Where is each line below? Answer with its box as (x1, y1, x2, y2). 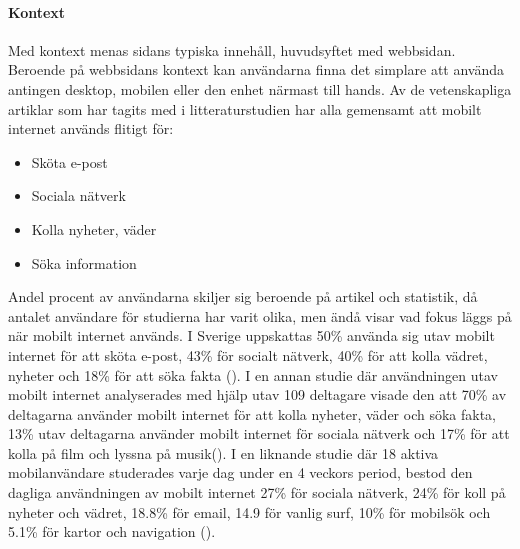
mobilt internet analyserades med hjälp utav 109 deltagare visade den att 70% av (8, 384, 507, 405)
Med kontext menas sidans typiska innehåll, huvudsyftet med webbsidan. (8, 39, 456, 60)
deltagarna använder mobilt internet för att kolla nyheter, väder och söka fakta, (8, 403, 497, 424)
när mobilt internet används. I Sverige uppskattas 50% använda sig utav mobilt (8, 325, 495, 346)
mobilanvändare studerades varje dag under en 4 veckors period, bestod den (8, 462, 473, 483)
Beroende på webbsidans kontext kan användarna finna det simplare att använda (8, 59, 505, 80)
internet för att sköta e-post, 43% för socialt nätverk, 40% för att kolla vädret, (8, 344, 488, 365)
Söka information (31, 252, 137, 273)
